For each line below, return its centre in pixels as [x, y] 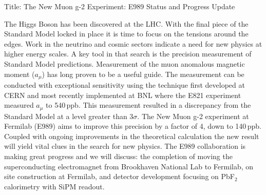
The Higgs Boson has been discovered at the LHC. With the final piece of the [126, 23]
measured [19, 105]
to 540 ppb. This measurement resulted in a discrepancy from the [148, 105]
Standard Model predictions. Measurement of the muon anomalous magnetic [125, 63]
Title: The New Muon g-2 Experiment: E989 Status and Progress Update [120, 6]
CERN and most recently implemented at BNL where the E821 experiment [123, 95]
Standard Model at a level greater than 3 [69, 116]
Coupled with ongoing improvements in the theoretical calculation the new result [132, 136]
